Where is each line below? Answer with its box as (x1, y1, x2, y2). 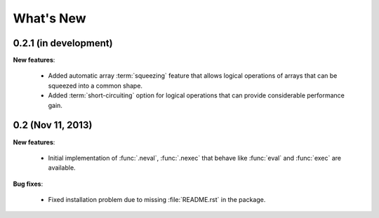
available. (48, 163, 77, 172)
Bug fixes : (13, 179, 44, 188)
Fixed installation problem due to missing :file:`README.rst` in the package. (48, 196, 266, 204)
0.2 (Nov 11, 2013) (13, 119, 93, 131)
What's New (13, 11, 87, 26)
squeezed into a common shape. (48, 81, 143, 90)
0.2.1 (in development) (13, 37, 113, 49)
